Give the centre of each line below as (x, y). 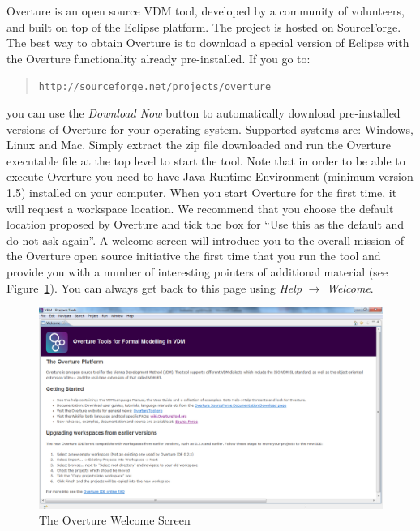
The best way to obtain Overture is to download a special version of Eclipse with (208, 43)
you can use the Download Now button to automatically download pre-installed (204, 113)
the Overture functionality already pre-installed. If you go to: (159, 58)
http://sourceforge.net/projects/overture (155, 87)
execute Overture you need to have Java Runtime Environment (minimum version (210, 176)
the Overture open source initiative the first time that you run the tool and (194, 256)
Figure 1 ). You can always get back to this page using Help (154, 287)
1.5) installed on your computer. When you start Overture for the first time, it (202, 192)
